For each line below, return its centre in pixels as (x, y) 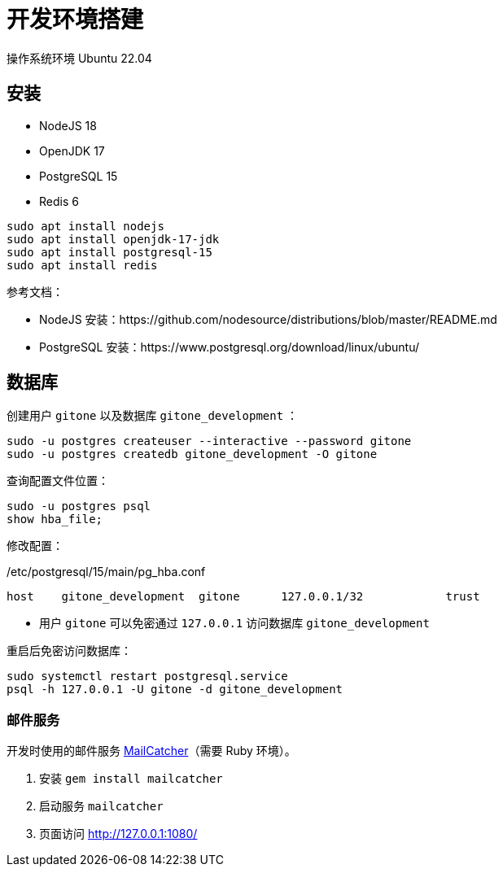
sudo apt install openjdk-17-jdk (113, 239)
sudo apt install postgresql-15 (109, 252)
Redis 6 (59, 201)
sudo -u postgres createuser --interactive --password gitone (209, 441)
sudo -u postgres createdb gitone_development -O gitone (192, 454)
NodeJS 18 (68, 125)
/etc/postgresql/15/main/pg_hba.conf (106, 572)
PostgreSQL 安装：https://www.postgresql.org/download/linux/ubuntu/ (230, 347)
